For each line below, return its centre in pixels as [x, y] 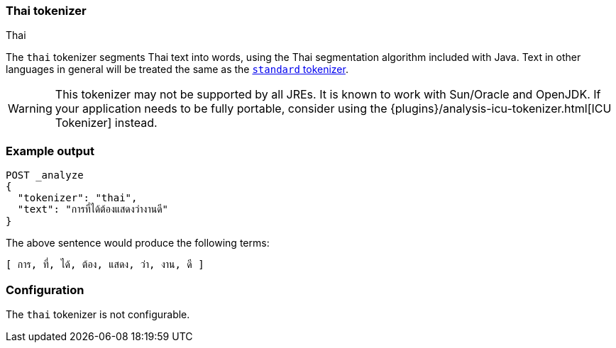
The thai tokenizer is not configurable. [98, 314]
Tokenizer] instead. [106, 123]
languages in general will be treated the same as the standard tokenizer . [177, 69]
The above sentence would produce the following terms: [138, 243]
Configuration [45, 290]
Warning [30, 109]
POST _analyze [45, 175]
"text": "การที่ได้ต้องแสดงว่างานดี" [93, 209]
